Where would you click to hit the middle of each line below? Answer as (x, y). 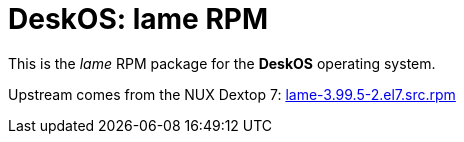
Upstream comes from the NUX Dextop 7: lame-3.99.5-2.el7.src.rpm (232, 94)
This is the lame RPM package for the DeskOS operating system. (222, 63)
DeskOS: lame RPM (138, 19)
